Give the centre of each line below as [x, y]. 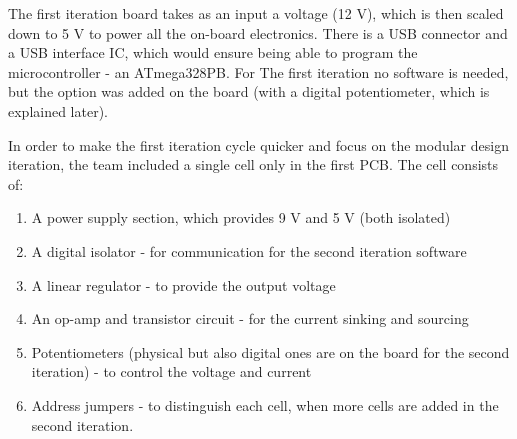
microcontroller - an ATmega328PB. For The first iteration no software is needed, [258, 71]
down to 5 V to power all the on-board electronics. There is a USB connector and [258, 32]
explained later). [58, 110]
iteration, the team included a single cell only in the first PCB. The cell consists [253, 164]
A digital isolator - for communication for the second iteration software [249, 250]
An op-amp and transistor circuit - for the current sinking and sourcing [250, 318]
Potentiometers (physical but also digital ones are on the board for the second [270, 351]
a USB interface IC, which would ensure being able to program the [213, 52]
